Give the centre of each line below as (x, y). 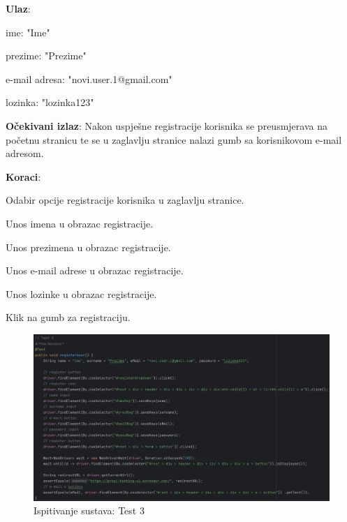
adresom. (25, 153)
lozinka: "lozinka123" (50, 102)
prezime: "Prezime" (46, 55)
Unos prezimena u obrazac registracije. (88, 247)
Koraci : (23, 176)
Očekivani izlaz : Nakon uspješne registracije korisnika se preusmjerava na (167, 125)
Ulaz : (18, 8)
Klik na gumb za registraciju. (68, 317)
